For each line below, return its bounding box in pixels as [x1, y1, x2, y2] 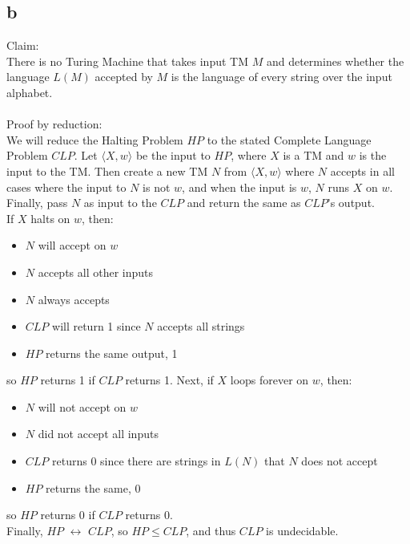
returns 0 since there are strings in [52, 453, 221, 469]
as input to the [83, 194, 157, 211]
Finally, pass [6, 194, 68, 211]
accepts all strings [157, 318, 245, 335]
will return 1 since [52, 318, 141, 335]
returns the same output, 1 [46, 344, 178, 361]
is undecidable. [266, 522, 339, 538]
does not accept [301, 453, 378, 469]
